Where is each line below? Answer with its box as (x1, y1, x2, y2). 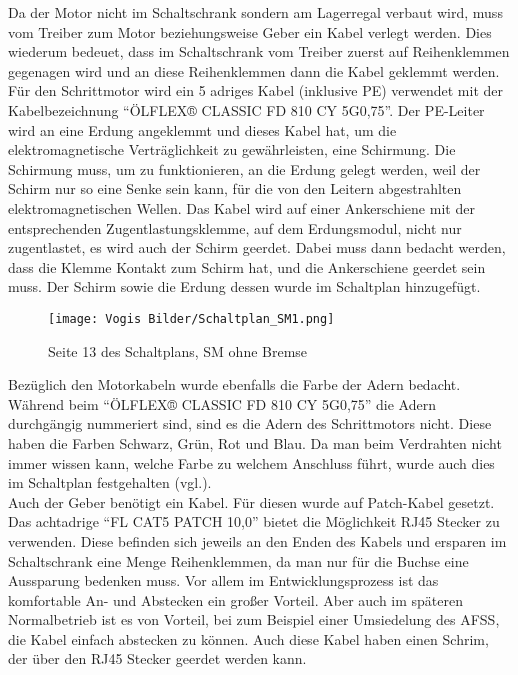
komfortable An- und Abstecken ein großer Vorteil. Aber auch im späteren (8, 589, 463, 610)
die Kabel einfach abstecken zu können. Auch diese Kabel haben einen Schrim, (8, 628, 489, 649)
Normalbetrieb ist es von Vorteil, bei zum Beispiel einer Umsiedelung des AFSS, (8, 609, 500, 630)
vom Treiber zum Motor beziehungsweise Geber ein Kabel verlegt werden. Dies (8, 21, 492, 42)
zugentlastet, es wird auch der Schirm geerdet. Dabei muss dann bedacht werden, (8, 237, 506, 258)
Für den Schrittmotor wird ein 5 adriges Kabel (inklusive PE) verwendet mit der (8, 80, 504, 101)
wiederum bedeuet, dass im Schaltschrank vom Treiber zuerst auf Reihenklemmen (8, 41, 510, 62)
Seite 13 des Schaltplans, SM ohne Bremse (48, 340, 308, 361)
